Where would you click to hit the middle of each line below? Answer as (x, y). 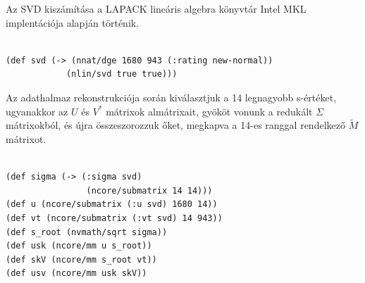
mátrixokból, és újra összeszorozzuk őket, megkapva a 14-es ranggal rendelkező (175, 125)
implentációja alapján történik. (73, 22)
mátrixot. (26, 138)
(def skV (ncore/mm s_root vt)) (81, 259)
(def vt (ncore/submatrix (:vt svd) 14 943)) (114, 218)
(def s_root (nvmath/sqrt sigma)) (87, 232)
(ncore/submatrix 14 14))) (149, 190)
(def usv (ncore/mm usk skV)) (76, 273)
